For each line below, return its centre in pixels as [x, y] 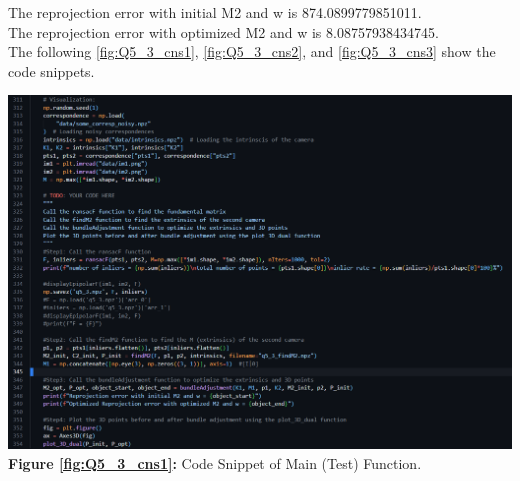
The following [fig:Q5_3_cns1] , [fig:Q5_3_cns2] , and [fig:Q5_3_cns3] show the [252, 51]
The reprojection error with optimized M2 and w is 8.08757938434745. [223, 31]
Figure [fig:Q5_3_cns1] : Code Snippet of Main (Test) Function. [215, 462]
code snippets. [51, 70]
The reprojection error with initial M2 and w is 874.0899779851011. [215, 12]
